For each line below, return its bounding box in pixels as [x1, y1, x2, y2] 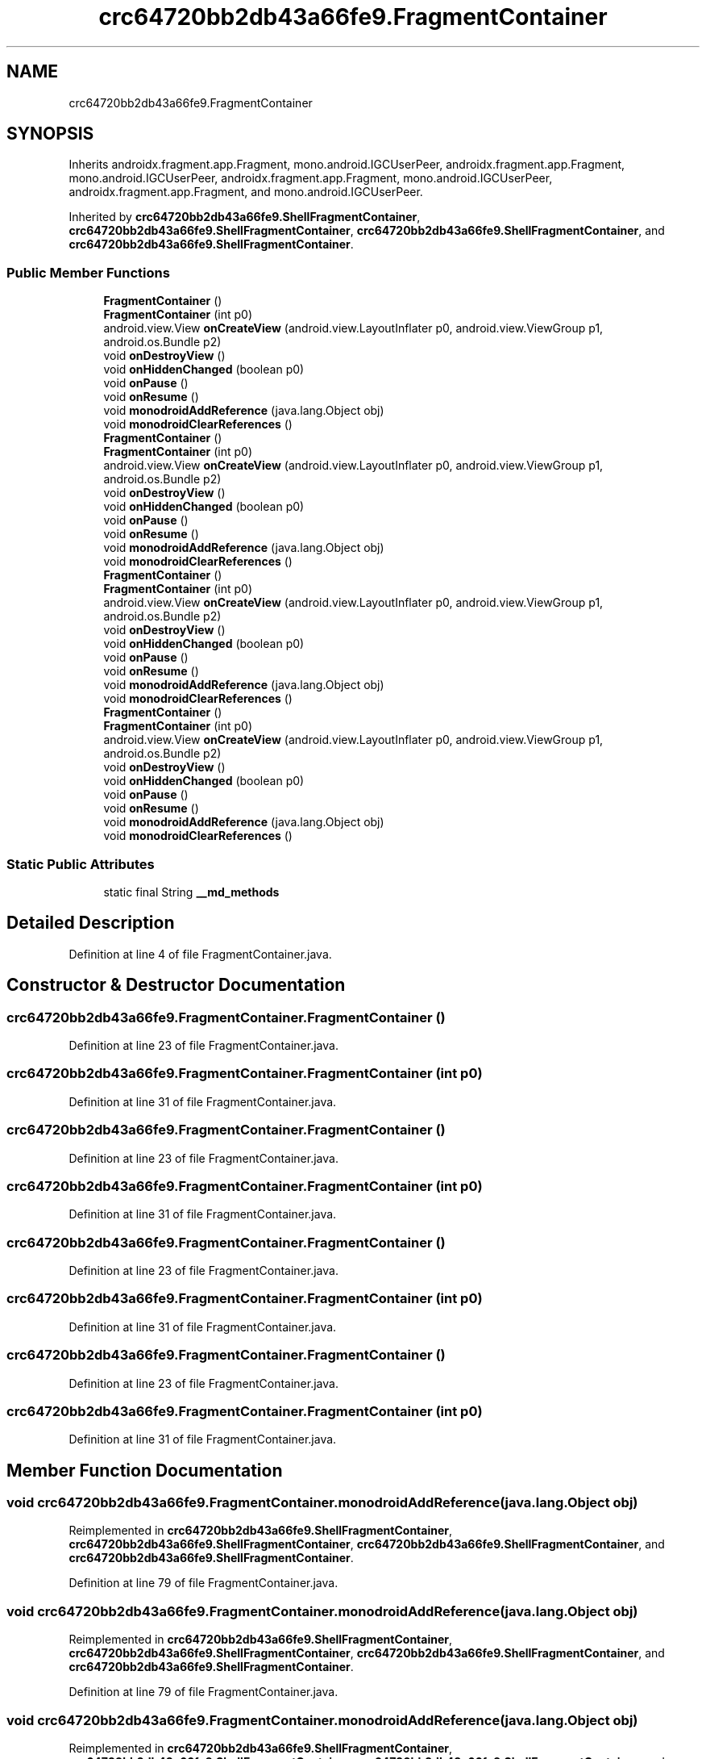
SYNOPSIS [6, 123, 94, 144]
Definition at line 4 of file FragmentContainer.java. [69, 946, 332, 961]
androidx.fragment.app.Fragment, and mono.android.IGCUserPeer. [69, 185, 423, 199]
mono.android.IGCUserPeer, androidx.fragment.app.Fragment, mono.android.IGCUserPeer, [69, 171, 553, 186]
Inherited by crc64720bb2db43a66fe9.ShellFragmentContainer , [69, 210, 421, 224]
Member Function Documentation [6, 1460, 283, 1481]
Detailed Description [6, 913, 175, 934]
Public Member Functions [6, 264, 170, 281]
